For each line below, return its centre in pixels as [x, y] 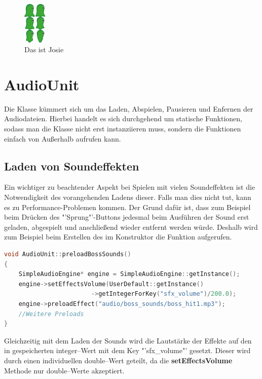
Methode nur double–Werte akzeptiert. [64, 370]
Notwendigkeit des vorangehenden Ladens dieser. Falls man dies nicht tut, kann [128, 197]
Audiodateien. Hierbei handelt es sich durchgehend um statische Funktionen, [123, 118]
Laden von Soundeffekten [72, 166]
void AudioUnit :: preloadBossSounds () [68, 254]
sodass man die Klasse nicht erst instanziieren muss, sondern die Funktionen [123, 129]
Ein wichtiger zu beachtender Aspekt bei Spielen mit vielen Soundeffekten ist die [130, 187]
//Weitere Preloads [51, 314]
